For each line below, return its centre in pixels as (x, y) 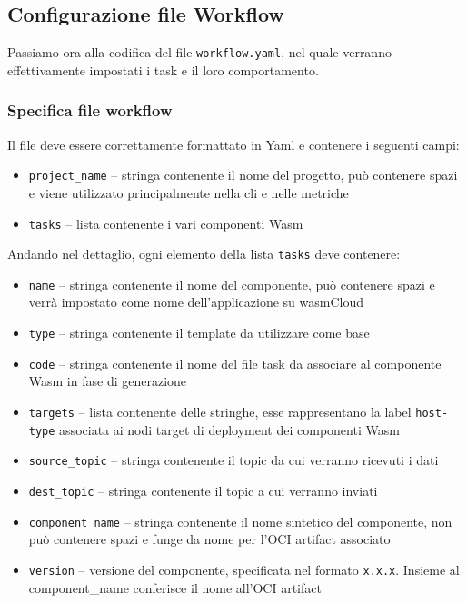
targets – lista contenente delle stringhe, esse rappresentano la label (220, 411)
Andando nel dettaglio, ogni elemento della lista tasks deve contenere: (204, 254)
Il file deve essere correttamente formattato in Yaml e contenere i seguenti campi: (233, 144)
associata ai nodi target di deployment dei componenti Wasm (229, 429)
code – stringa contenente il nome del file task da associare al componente (235, 363)
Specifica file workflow (90, 110)
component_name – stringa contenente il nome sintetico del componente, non (240, 521)
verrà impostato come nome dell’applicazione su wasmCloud (196, 302)
